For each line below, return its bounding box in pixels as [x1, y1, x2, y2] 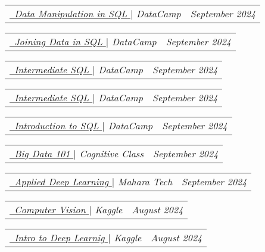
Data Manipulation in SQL [14, 7, 127, 20]
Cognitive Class [79, 147, 144, 160]
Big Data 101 [14, 147, 70, 160]
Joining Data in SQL [14, 35, 103, 48]
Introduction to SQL [14, 119, 99, 132]
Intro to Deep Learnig [14, 231, 105, 244]
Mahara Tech [118, 175, 173, 188]
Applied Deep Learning [14, 175, 109, 188]
